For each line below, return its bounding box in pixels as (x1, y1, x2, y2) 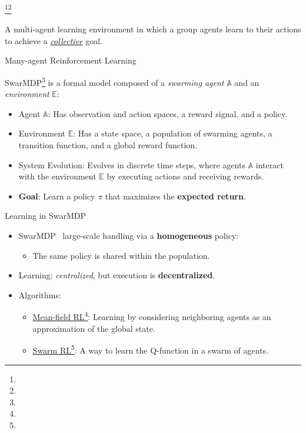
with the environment (18, 170, 97, 182)
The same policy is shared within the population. (32, 249, 210, 261)
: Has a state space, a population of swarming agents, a (73, 127, 272, 139)
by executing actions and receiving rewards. (107, 170, 264, 182)
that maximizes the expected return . (105, 189, 246, 202)
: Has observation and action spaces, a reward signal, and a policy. (48, 107, 288, 119)
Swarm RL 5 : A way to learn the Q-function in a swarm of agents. (32, 342, 269, 356)
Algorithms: (18, 288, 61, 301)
